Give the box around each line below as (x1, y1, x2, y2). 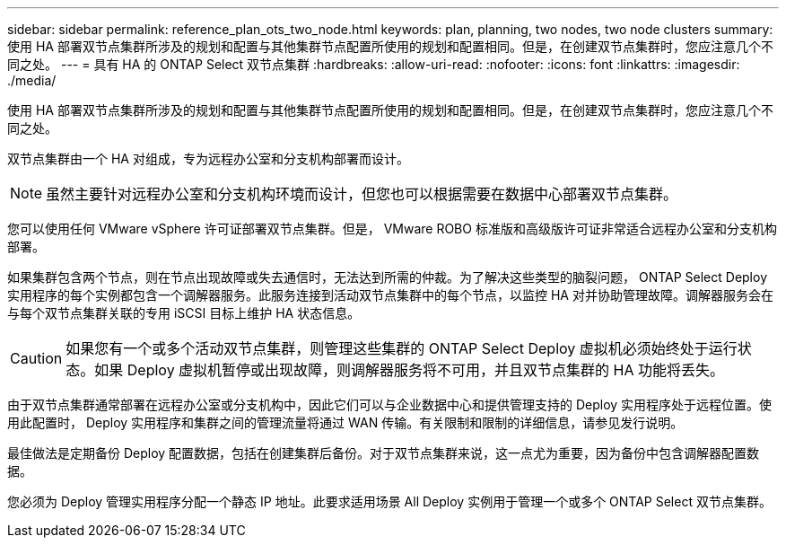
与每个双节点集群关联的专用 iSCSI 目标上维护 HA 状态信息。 (7, 305, 361, 321)
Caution (10, 349, 63, 367)
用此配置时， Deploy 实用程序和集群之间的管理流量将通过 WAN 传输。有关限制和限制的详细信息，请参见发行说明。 (7, 415, 684, 430)
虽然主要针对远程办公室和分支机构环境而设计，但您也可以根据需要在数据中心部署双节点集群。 (46, 185, 678, 203)
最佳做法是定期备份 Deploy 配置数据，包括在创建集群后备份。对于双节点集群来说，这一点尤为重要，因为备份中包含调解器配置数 (7, 445, 760, 461)
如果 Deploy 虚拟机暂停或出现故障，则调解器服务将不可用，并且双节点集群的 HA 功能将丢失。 (94, 361, 725, 379)
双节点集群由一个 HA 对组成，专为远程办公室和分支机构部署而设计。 (7, 151, 409, 166)
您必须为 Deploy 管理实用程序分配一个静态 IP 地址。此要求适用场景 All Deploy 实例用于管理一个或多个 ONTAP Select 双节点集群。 (7, 494, 772, 509)
